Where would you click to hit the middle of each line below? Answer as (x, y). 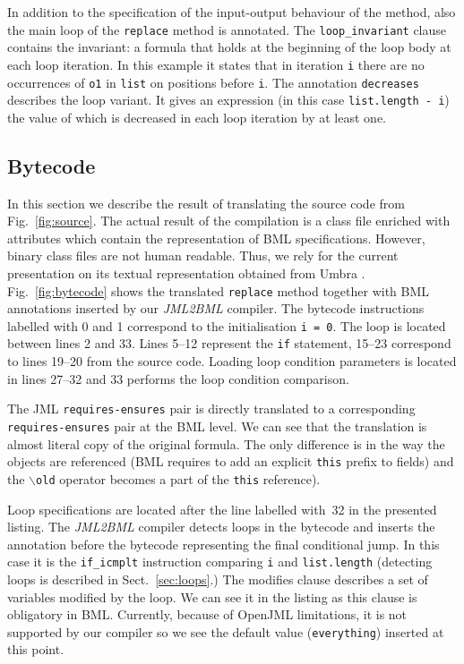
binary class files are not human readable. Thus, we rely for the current (203, 255)
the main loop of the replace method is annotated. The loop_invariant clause (227, 29)
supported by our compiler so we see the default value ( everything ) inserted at (226, 631)
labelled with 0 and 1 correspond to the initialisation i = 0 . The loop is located (227, 325)
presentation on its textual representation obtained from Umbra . (186, 272)
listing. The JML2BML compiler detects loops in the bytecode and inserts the (221, 527)
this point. (36, 649)
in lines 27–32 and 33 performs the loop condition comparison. (178, 378)
